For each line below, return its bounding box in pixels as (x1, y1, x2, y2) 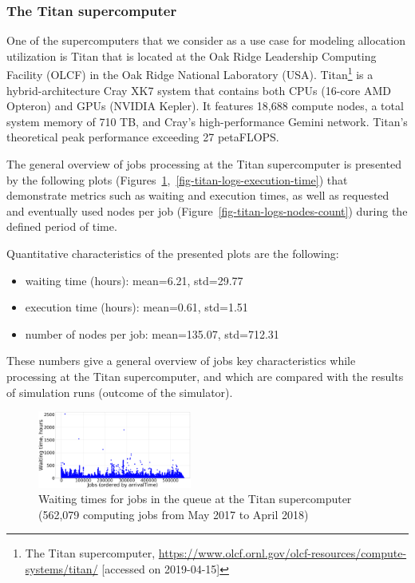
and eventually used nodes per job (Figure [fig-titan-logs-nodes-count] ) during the (6, 202, 408, 219)
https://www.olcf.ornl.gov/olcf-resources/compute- (158, 545, 407, 561)
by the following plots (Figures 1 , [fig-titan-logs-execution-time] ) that (6, 171, 348, 188)
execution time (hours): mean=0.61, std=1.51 (25, 299, 248, 315)
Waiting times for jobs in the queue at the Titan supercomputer (38, 490, 352, 507)
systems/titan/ (25, 560, 98, 577)
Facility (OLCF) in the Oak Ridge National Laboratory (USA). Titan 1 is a (6, 64, 373, 83)
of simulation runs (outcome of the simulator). (6, 383, 233, 400)
